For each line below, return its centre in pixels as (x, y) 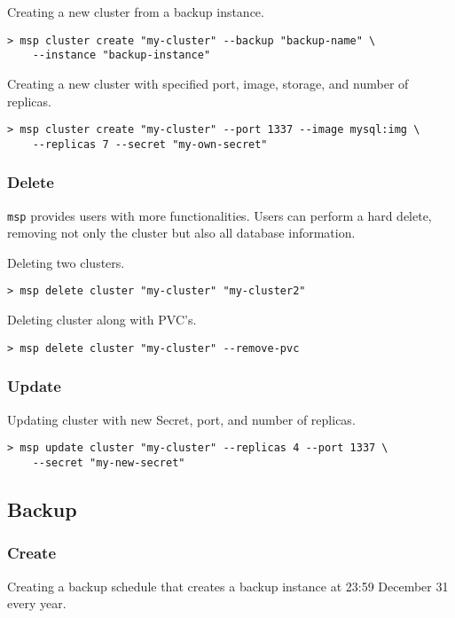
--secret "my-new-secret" (109, 462)
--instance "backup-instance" (122, 55)
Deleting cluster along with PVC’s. (102, 320)
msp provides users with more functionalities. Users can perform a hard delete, (220, 215)
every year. (37, 603)
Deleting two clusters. (66, 262)
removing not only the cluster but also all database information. (181, 233)
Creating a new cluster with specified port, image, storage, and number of (208, 83)
